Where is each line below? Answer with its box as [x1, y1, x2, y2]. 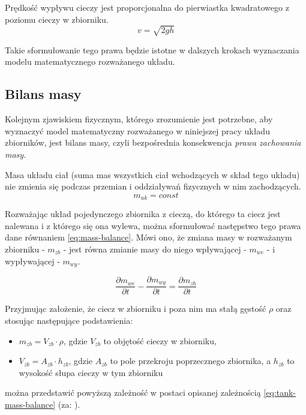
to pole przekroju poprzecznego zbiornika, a [110, 354, 271, 367]
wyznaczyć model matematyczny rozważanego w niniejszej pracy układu [5, 124, 270, 137]
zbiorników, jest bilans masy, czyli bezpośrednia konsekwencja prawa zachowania [5, 136, 301, 149]
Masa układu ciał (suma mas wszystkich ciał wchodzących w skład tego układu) [5, 168, 300, 181]
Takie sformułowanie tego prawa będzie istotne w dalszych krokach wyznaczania [5, 43, 299, 56]
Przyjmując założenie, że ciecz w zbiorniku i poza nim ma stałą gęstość [5, 302, 266, 315]
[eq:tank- [263, 386, 296, 399]
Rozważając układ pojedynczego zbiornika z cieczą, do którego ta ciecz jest [5, 207, 281, 220]
